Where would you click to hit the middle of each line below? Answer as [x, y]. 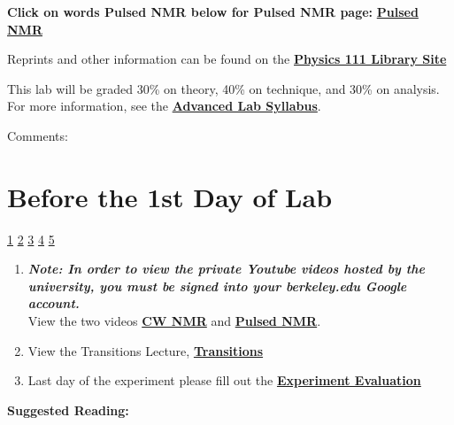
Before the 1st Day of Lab [170, 196]
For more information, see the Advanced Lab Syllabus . [164, 106]
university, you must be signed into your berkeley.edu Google [217, 286]
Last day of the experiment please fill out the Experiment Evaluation [224, 380]
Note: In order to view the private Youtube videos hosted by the [226, 269]
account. [54, 303]
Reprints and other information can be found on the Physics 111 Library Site [227, 59]
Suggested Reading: [68, 410]
